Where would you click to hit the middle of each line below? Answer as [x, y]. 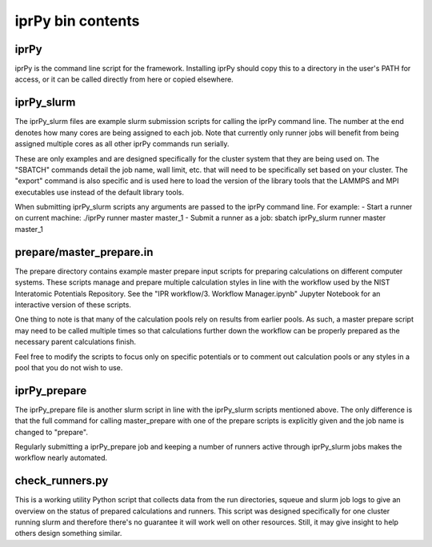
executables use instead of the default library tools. [99, 192]
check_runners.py [62, 481]
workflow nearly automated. [61, 458]
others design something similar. [68, 533]
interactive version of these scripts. [73, 305]
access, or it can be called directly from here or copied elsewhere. [124, 79]
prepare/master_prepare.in [84, 252]
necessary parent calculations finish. [75, 342]
